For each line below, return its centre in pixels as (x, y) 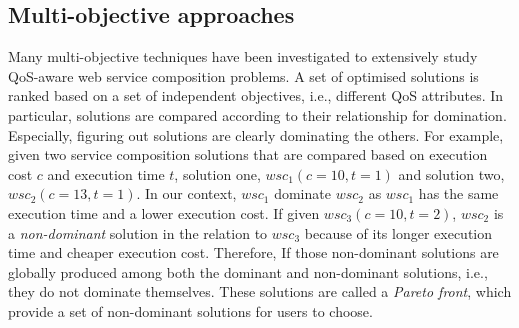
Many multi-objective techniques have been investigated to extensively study (243, 56)
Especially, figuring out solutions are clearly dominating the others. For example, (256, 134)
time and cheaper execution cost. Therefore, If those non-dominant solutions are (253, 252)
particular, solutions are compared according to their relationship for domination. (257, 114)
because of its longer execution (398, 232)
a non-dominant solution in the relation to (138, 232)
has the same (458, 193)
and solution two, (451, 173)
